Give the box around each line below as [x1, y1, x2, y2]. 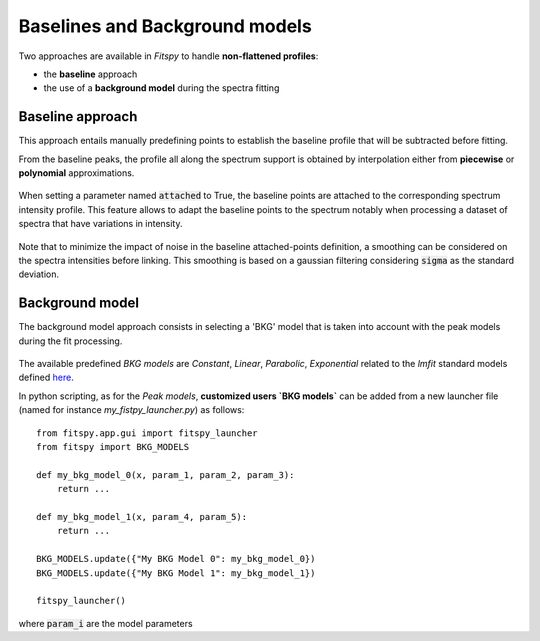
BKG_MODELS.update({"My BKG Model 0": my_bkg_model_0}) [36, 553, 316, 565]
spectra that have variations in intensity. [18, 218, 183, 230]
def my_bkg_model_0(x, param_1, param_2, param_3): [36, 469, 295, 480]
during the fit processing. [18, 335, 123, 347]
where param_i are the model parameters [18, 617, 194, 629]
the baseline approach [43, 68, 138, 80]
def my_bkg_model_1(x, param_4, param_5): [36, 511, 248, 522]
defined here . [18, 371, 74, 384]
